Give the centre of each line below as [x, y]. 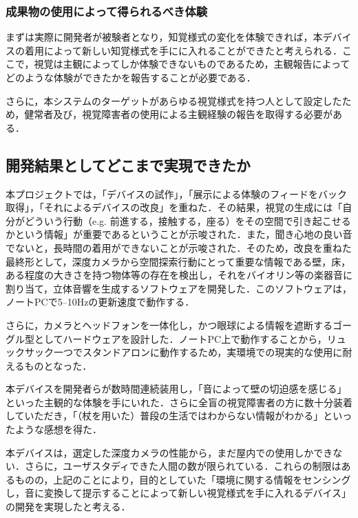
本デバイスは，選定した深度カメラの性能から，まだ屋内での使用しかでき [169, 452]
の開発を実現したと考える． [68, 507]
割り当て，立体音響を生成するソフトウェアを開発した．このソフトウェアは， [179, 288]
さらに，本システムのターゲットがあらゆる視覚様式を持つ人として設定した [174, 100]
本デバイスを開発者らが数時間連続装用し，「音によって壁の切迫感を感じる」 [176, 389]
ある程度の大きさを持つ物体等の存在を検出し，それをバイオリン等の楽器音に [179, 275]
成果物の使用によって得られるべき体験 [107, 11]
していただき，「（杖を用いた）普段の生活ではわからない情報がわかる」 [165, 416]
